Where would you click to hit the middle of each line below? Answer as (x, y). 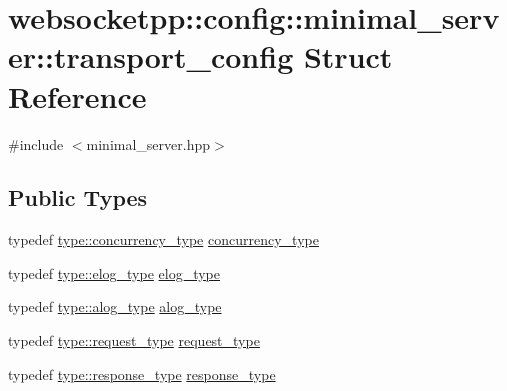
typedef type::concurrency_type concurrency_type (163, 239)
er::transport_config (151, 56)
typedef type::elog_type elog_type (114, 272)
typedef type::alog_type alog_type (115, 306)
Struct (348, 56)
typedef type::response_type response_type (142, 373)
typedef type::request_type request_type (134, 340)
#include (36, 143)
